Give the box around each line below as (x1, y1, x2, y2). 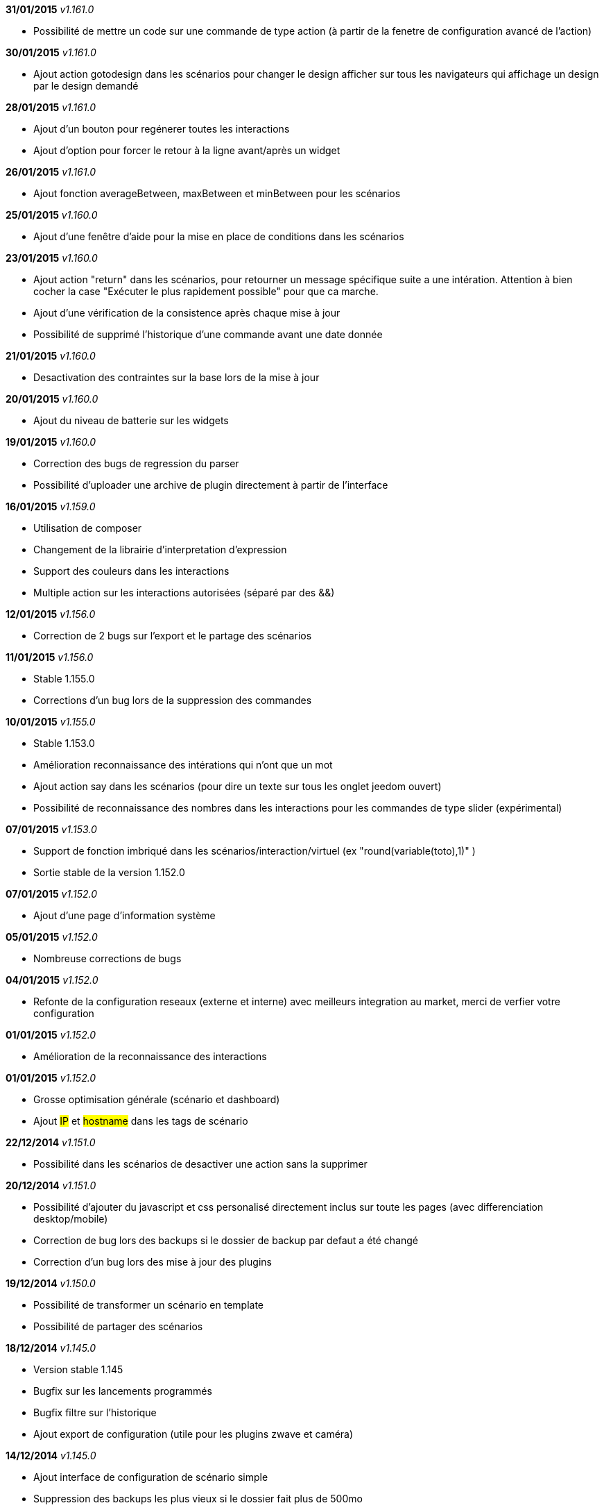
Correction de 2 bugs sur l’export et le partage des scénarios (33, 630, 312, 641)
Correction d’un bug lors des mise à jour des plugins (33, 1256, 273, 1268)
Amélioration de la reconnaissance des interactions (33, 1050, 267, 1062)
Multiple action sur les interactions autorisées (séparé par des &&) (33, 587, 335, 598)
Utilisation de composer (33, 522, 142, 534)
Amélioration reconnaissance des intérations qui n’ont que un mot (33, 759, 333, 771)
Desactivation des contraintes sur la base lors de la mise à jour (33, 371, 320, 383)
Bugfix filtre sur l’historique (33, 1407, 157, 1418)
